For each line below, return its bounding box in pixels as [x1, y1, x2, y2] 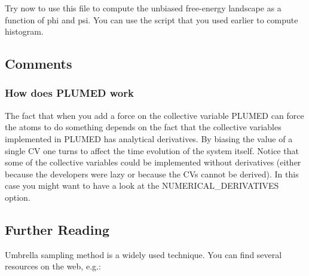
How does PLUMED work [5, 85, 134, 100]
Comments [5, 54, 72, 73]
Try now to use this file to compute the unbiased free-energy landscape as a [5, 2, 282, 14]
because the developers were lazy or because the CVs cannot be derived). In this [5, 167, 299, 180]
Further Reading [5, 220, 109, 238]
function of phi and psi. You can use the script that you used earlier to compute [5, 13, 298, 26]
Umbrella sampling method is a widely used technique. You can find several [5, 248, 282, 260]
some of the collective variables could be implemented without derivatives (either [5, 156, 301, 168]
